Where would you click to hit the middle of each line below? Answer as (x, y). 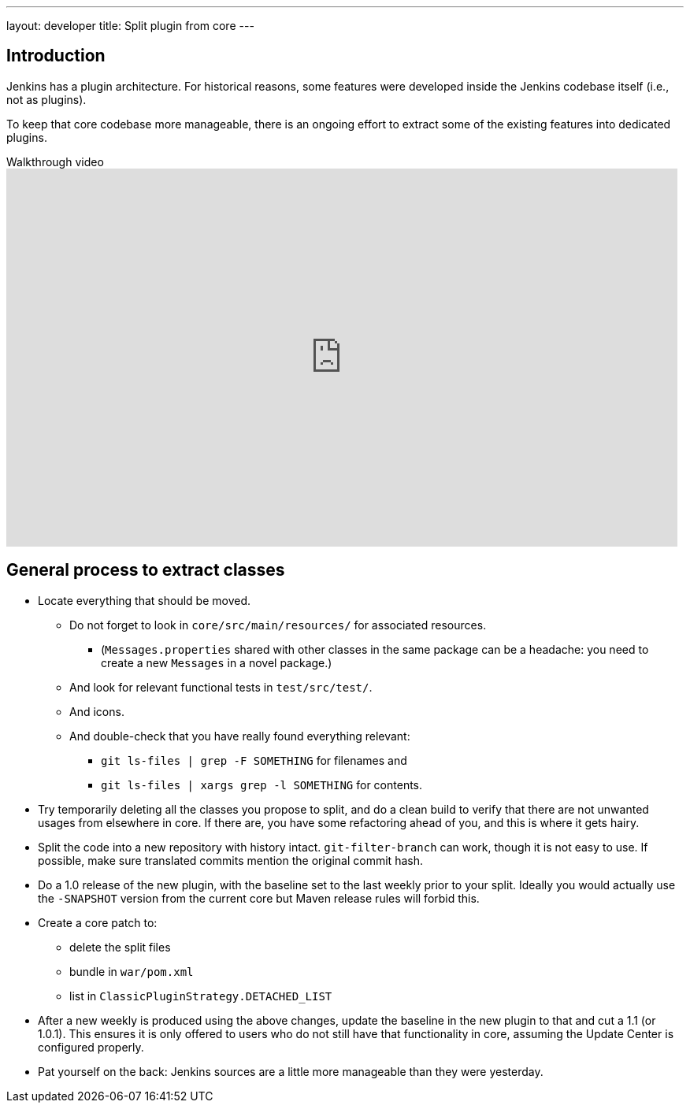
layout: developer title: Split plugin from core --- (130, 26)
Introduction (56, 56)
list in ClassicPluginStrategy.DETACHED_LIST (201, 996)
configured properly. (91, 1047)
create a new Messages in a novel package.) (217, 662)
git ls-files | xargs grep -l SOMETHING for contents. (262, 784)
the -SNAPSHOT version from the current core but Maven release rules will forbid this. (259, 898)
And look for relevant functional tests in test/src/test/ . (221, 687)
